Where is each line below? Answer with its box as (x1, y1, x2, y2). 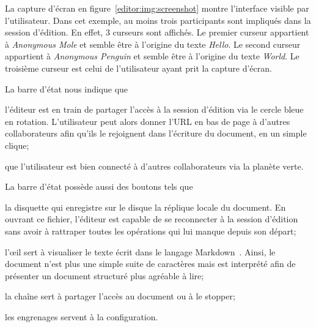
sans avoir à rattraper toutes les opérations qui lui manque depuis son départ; (5, 224, 296, 237)
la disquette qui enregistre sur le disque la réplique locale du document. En (5, 200, 286, 213)
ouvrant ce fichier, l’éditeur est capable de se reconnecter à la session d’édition (5, 212, 298, 225)
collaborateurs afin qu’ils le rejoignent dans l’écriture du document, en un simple (5, 127, 307, 140)
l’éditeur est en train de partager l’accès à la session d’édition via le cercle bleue (5, 103, 304, 116)
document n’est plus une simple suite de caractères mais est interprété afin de (5, 257, 296, 270)
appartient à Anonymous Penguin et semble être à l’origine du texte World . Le (5, 50, 299, 62)
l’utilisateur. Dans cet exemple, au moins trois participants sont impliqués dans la (5, 13, 311, 26)
